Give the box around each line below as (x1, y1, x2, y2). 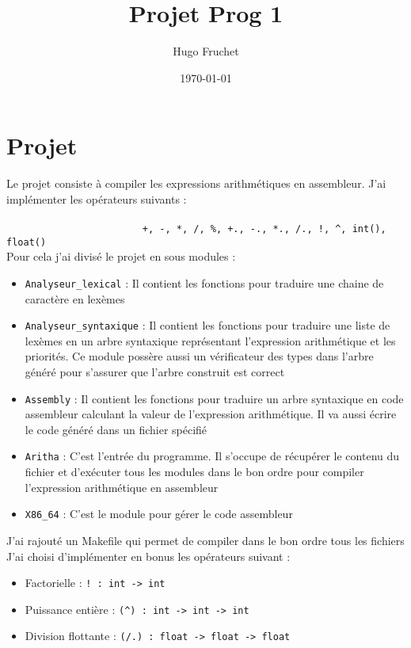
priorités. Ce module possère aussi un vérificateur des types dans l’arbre (25, 348, 374, 364)
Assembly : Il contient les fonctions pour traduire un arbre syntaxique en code (25, 390, 404, 406)
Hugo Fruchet (173, 43, 239, 59)
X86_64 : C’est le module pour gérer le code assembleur (25, 505, 293, 522)
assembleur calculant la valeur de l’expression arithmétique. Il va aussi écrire (25, 406, 397, 422)
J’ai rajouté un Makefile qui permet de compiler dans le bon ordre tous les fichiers (6, 532, 405, 548)
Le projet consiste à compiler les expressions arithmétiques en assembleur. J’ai (6, 175, 386, 192)
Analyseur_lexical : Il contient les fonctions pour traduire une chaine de (25, 274, 384, 291)
